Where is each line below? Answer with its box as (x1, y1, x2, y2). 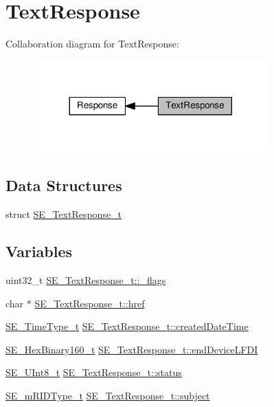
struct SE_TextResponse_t (5, 207, 122, 221)
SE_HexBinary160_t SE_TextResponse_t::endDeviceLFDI (5, 342, 258, 356)
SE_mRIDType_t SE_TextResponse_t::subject (5, 388, 210, 402)
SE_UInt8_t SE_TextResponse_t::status (5, 365, 182, 379)
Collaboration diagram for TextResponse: (5, 36, 179, 51)
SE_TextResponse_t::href (34, 296, 145, 310)
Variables (5, 241, 73, 262)
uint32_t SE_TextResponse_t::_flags (5, 272, 166, 287)
